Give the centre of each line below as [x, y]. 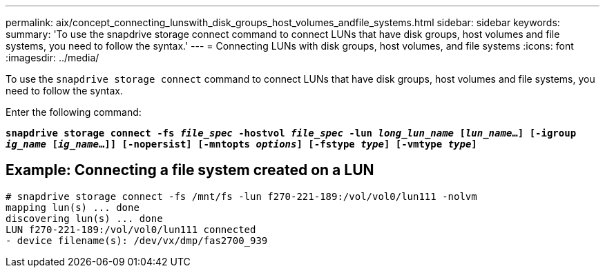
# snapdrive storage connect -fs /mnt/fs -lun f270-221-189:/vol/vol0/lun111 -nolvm [241, 196]
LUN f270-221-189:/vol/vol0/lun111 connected [131, 229]
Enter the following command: [74, 112]
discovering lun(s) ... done [84, 218]
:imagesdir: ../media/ [52, 58]
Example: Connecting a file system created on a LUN [190, 170]
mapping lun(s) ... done [73, 207]
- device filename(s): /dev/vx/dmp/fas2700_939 [137, 240]
